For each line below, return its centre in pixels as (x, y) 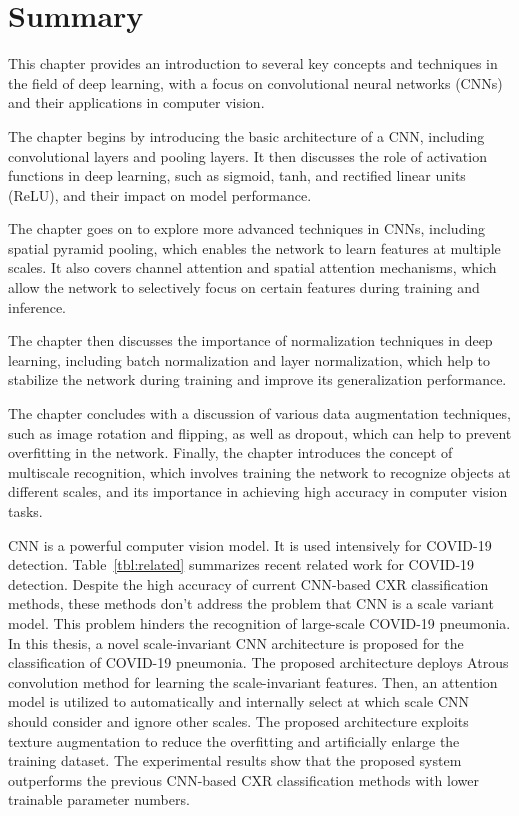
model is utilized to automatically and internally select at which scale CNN (239, 701)
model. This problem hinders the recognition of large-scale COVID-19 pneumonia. (259, 622)
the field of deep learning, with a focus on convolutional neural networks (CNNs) (255, 82)
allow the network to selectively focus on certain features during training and (244, 287)
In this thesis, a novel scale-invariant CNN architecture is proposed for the (236, 642)
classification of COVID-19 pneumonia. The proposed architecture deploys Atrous (258, 662)
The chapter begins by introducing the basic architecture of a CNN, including (246, 135)
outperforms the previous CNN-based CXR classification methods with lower (243, 779)
